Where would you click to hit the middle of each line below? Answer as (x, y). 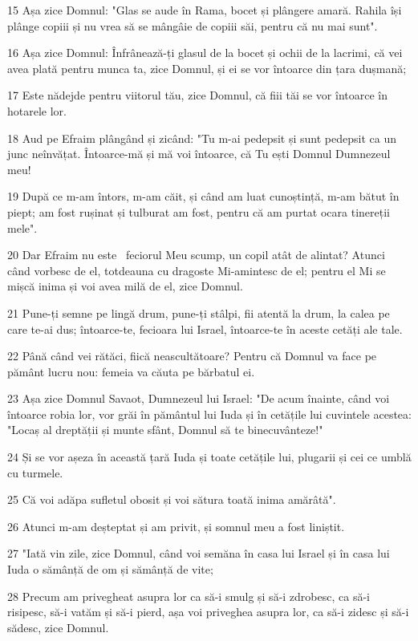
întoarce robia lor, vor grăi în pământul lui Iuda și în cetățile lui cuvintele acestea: (209, 414)
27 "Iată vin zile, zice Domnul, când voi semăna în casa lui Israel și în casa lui (199, 553)
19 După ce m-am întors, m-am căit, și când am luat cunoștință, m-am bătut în (203, 196)
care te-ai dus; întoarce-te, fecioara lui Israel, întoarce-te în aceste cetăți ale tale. (205, 329)
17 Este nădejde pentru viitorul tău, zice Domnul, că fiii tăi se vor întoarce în (197, 95)
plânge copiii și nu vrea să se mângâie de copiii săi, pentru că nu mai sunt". (193, 25)
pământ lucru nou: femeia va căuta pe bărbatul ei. (131, 371)
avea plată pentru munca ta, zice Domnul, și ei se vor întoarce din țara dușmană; (207, 68)
